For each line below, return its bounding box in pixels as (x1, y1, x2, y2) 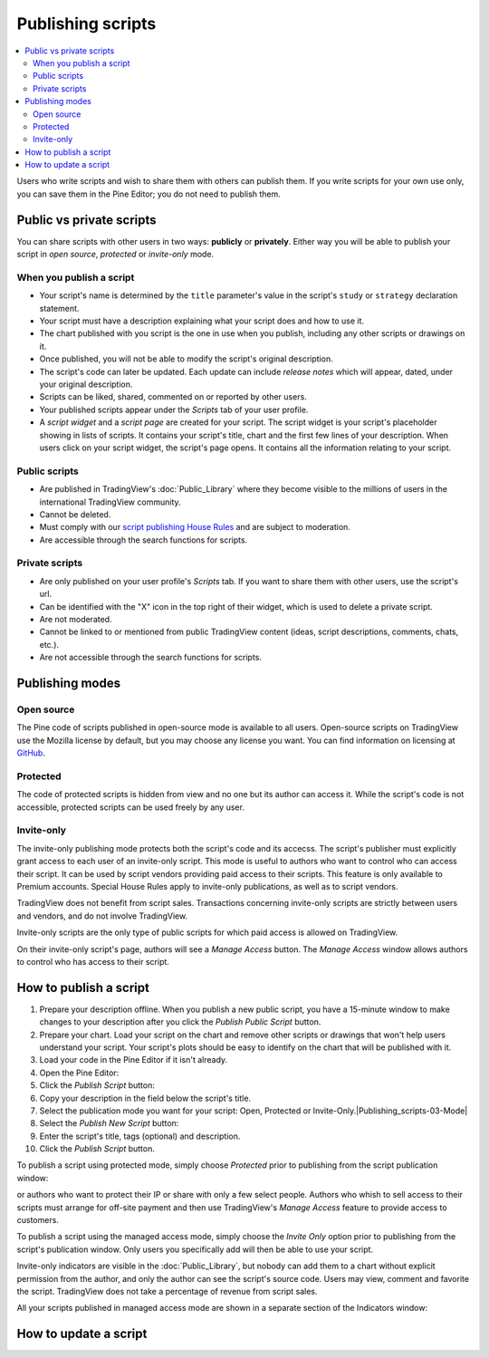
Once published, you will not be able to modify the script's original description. (39, 353, 334, 364)
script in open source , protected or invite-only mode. (16, 249, 215, 260)
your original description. (39, 379, 133, 390)
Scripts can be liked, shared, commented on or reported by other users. (39, 391, 307, 402)
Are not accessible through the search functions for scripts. (39, 652, 263, 663)
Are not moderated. (39, 613, 112, 624)
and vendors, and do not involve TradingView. (16, 910, 188, 921)
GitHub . (16, 747, 45, 758)
